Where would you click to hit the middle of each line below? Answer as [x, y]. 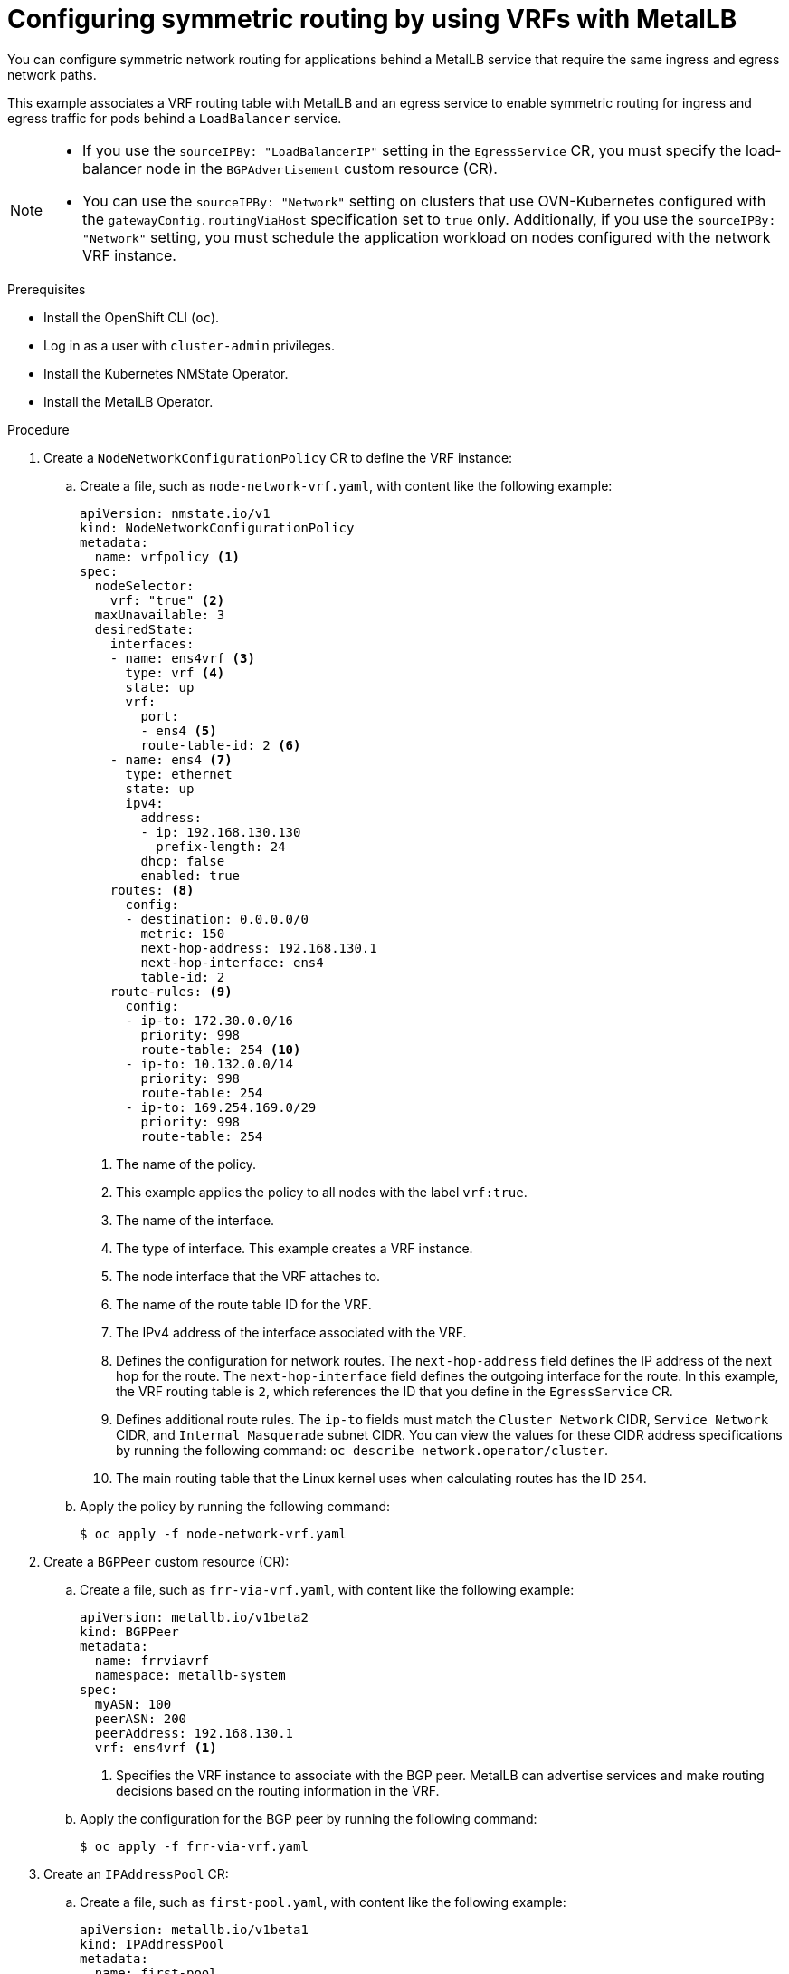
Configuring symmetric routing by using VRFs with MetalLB [372, 19]
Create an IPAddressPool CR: [136, 1873]
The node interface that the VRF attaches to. [248, 1276]
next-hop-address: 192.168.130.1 [259, 948]
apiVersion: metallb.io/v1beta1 [194, 1929]
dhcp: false [183, 861]
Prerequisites [47, 289]
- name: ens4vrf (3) [182, 658]
